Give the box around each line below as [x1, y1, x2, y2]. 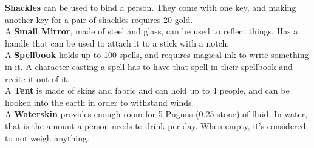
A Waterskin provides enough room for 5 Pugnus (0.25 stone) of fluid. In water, [5, 108, 308, 120]
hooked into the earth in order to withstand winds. [5, 95, 194, 108]
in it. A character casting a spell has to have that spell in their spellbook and [5, 60, 293, 72]
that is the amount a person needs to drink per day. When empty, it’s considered [5, 119, 306, 132]
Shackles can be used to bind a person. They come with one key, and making [5, 1, 296, 13]
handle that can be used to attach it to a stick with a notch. [5, 36, 230, 49]
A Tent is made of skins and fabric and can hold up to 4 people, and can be [5, 84, 290, 97]
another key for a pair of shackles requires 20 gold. [5, 13, 193, 25]
